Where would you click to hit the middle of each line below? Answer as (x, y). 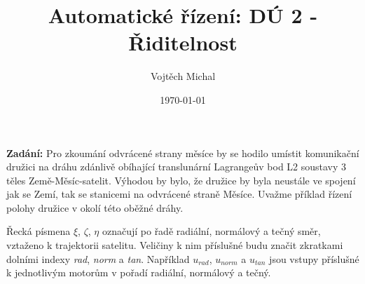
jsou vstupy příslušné (314, 258)
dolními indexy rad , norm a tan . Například (98, 258)
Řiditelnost (183, 42)
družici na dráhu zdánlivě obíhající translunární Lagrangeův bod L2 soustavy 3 (177, 167)
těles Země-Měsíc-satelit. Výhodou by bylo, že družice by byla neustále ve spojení (181, 180)
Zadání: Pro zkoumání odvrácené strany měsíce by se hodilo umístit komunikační (183, 153)
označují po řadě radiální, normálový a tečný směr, (211, 231)
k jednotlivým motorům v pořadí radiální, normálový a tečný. (139, 272)
